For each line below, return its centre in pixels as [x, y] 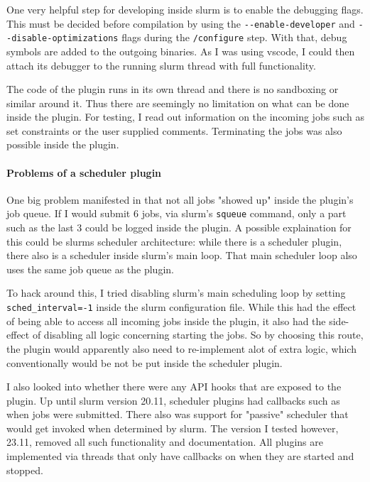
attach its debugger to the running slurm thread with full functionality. [161, 65]
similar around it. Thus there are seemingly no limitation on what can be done [178, 103]
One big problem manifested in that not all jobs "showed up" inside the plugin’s [180, 199]
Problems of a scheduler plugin [84, 172]
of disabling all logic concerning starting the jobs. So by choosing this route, [198, 335]
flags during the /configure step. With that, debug [234, 37]
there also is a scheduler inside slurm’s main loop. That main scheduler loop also [182, 255]
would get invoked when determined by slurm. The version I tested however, [173, 428]
